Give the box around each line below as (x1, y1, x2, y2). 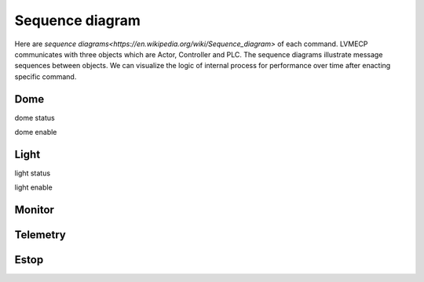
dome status (14, 113, 55, 122)
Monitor (14, 204, 55, 217)
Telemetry (14, 228, 66, 242)
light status (14, 168, 51, 178)
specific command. (14, 71, 77, 81)
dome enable (14, 128, 57, 137)
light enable (14, 183, 53, 192)
